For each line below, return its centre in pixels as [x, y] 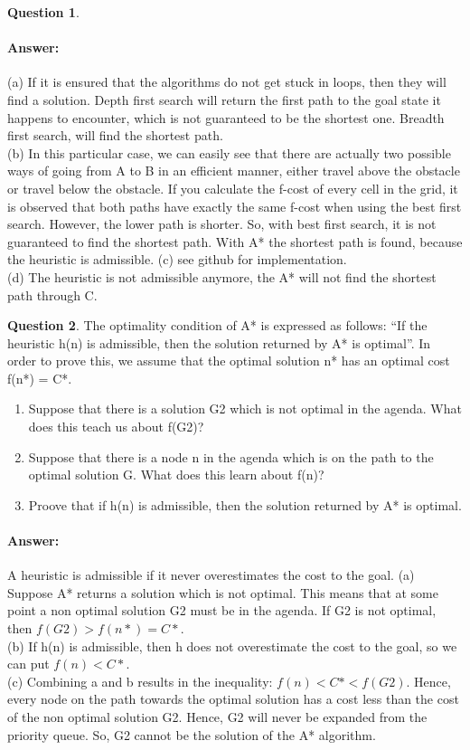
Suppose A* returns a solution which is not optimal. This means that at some [223, 592]
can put [28, 664]
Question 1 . [43, 12]
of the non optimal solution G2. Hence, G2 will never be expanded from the [217, 717]
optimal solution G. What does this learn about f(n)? [176, 475]
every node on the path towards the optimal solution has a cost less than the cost [233, 699]
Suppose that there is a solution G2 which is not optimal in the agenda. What [245, 408]
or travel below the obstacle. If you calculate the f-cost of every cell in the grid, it [233, 188]
